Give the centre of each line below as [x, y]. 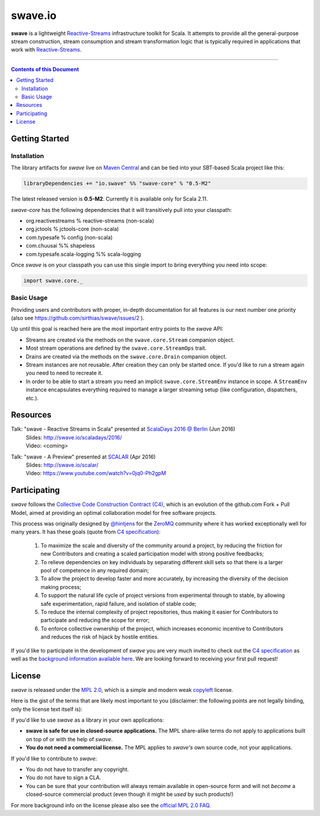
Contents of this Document [45, 69]
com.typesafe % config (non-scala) [69, 237]
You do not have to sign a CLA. [63, 777]
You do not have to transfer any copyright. [77, 769]
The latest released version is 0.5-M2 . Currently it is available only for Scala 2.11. [110, 199]
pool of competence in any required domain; [95, 571]
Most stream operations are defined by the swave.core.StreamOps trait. [116, 348]
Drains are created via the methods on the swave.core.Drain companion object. [127, 356]
